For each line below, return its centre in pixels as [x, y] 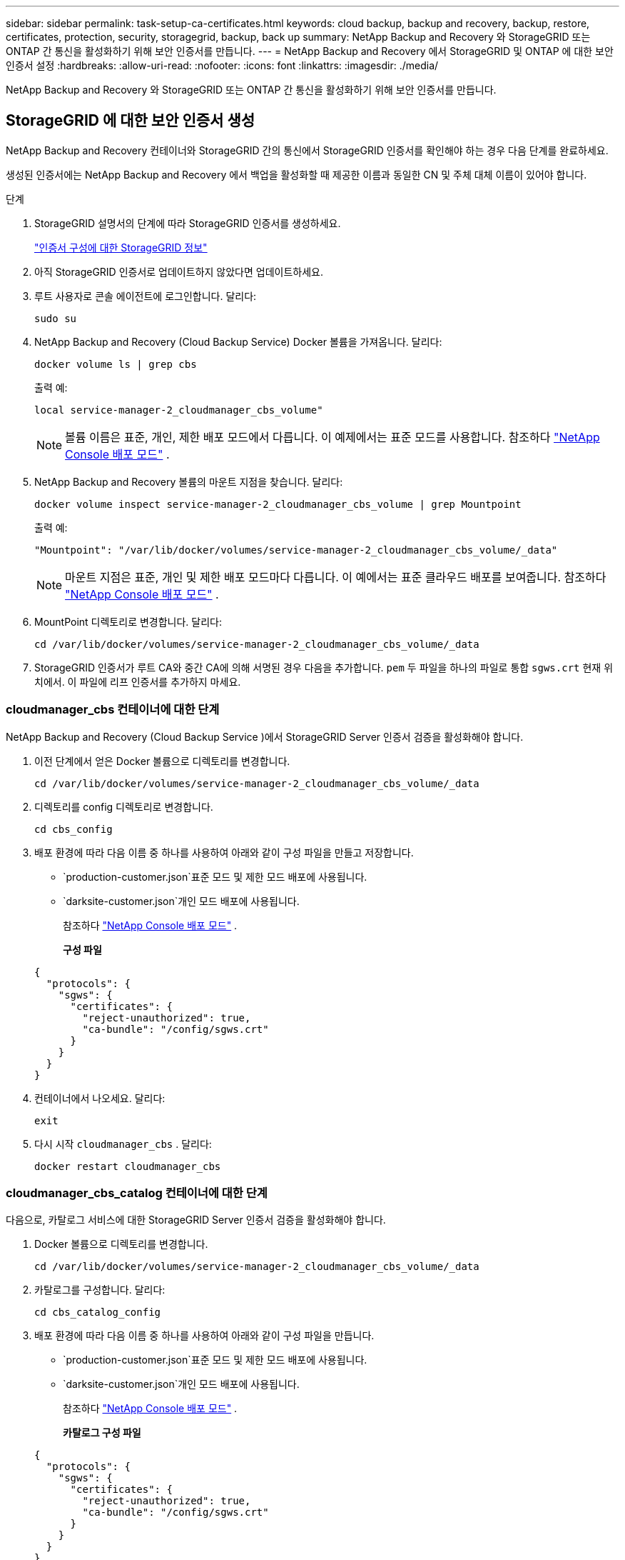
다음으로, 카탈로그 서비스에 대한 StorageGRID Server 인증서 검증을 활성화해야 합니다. [196, 1220]
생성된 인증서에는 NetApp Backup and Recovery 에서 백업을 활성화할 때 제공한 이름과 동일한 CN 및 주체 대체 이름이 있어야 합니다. [296, 174]
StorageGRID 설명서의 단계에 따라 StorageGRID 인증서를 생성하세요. [188, 223]
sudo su [56, 318]
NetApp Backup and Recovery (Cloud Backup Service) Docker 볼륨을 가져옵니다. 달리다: [238, 341]
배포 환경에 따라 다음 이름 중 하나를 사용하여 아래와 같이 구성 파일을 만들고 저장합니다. [224, 852]
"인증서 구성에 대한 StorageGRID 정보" [121, 247]
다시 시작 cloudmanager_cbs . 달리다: [123, 1144]
